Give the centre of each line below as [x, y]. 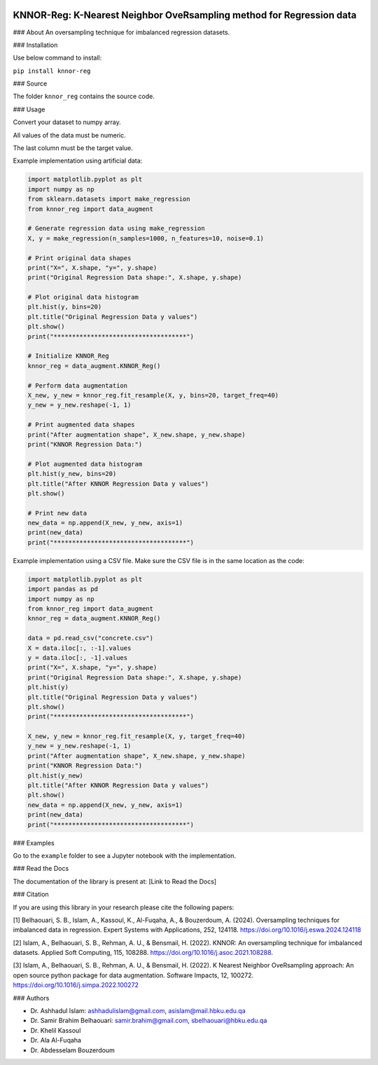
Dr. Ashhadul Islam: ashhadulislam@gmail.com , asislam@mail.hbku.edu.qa [138, 1011]
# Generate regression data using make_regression [117, 229]
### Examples [34, 843]
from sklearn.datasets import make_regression [109, 199]
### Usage [29, 109]
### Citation [31, 895]
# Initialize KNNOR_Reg [69, 356]
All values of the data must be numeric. [69, 135]
